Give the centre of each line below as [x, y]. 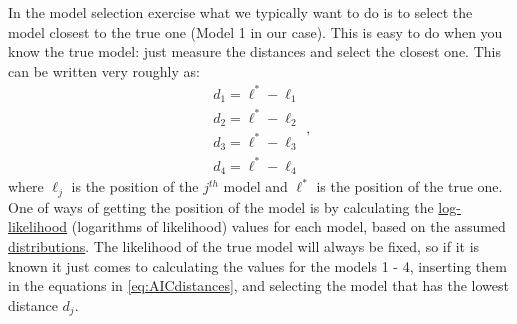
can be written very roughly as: [104, 70]
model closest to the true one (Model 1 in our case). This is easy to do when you [255, 31]
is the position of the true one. [409, 186]
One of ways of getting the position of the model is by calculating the [221, 206]
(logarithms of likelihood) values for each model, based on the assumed [288, 226]
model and [255, 186]
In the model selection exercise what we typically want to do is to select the [240, 12]
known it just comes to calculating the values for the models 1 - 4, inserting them [257, 265]
